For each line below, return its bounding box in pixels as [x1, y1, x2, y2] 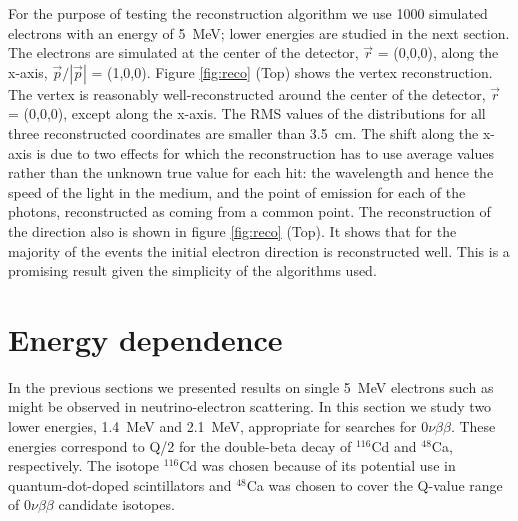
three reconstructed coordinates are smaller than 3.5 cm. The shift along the [8, 122, 479, 143]
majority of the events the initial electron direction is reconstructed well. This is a [8, 240, 510, 261]
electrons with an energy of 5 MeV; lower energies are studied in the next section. [8, 22, 510, 43]
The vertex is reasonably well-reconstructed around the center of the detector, [8, 83, 486, 104]
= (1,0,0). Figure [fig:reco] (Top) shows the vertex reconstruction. [91, 61, 493, 82]
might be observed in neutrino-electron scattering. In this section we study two [8, 396, 492, 417]
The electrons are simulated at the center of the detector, [8, 42, 359, 63]
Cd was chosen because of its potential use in [179, 455, 456, 476]
